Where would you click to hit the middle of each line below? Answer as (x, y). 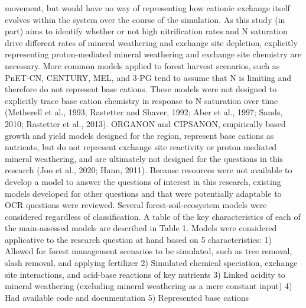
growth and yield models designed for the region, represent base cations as (139, 135)
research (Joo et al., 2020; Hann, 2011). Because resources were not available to (149, 170)
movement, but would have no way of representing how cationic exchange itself (147, 8)
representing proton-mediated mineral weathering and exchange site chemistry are (153, 54)
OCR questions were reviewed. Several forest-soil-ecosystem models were (136, 205)
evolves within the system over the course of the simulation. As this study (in (145, 19)
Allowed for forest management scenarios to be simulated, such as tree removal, (149, 251)
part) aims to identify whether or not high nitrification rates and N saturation (146, 31)
